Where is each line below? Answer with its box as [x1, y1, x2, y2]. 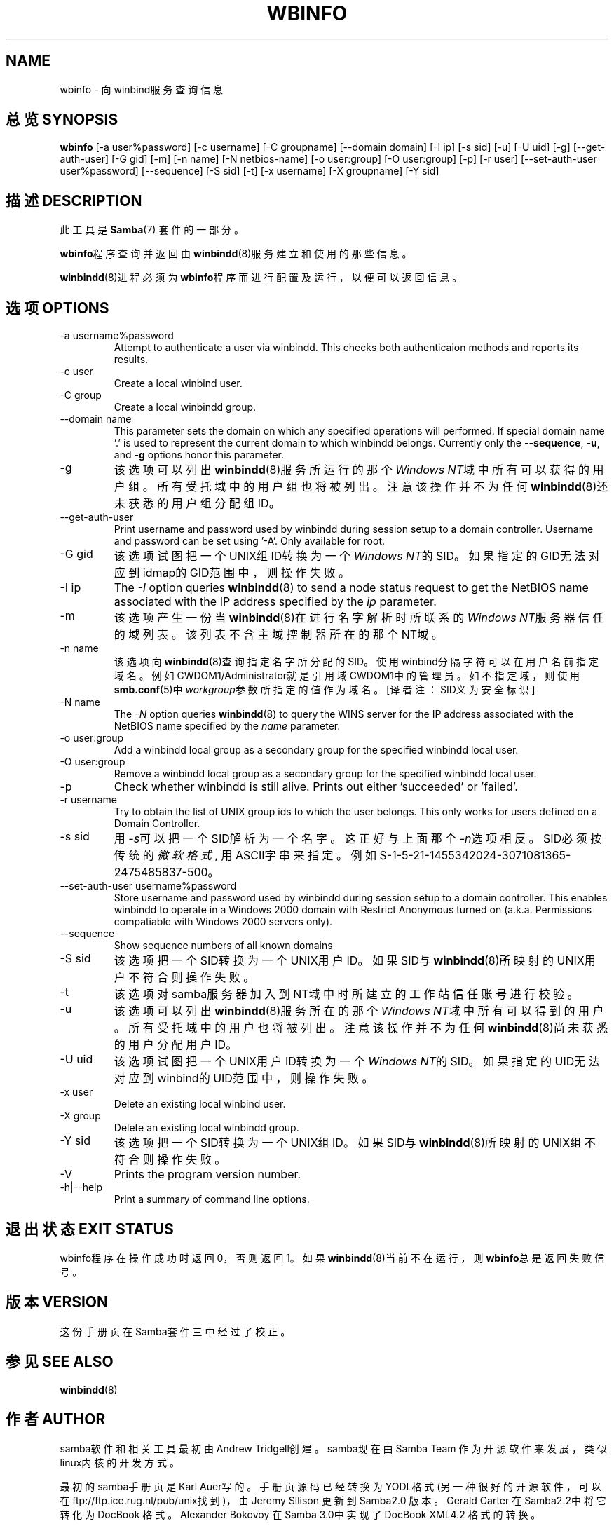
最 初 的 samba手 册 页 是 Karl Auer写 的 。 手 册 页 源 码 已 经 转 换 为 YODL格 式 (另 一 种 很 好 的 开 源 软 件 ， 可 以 [60, 1480, 601, 1492]
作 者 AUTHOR [6, 1410, 106, 1429]
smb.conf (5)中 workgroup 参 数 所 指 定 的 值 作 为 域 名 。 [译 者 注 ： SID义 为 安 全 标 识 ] [114, 683, 535, 696]
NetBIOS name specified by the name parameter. [114, 720, 341, 733]
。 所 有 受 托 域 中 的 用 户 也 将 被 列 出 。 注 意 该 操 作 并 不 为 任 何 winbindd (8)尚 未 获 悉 [114, 1021, 608, 1035]
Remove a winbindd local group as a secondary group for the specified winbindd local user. [114, 768, 537, 780]
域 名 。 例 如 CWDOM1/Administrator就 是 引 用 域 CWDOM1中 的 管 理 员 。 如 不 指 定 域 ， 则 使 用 [114, 669, 580, 682]
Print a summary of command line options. [114, 1193, 310, 1206]
